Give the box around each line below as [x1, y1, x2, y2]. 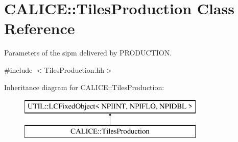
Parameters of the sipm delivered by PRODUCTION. [4, 47, 172, 58]
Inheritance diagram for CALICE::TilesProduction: [4, 81, 164, 92]
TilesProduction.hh [44, 64, 104, 75]
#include [4, 64, 33, 75]
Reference [4, 18, 75, 39]
